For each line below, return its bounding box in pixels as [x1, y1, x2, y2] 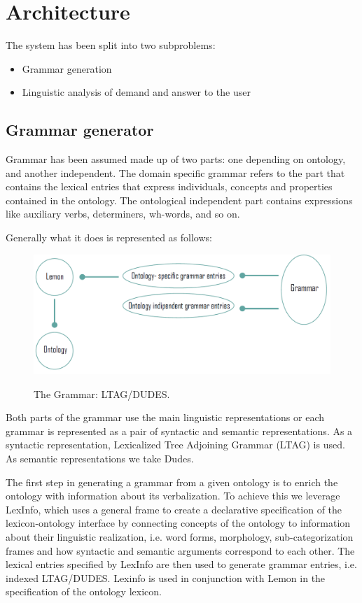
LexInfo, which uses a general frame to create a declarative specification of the [6, 502, 342, 516]
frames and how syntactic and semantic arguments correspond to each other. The [6, 543, 355, 558]
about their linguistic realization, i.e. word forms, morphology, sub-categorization [6, 530, 354, 544]
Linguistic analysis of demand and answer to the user [22, 85, 251, 99]
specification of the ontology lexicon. [6, 584, 162, 599]
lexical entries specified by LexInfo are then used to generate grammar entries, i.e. [6, 557, 357, 572]
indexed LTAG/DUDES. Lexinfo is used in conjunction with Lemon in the [6, 570, 326, 585]
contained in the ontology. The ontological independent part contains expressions [6, 192, 353, 207]
